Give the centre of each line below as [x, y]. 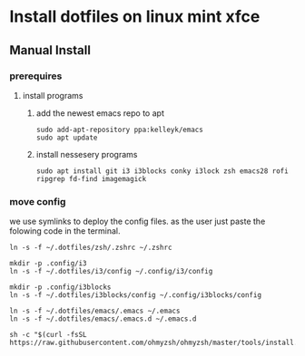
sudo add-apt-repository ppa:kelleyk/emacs [120, 130]
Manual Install [50, 50]
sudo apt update [67, 138]
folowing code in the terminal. [65, 231]
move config [38, 201]
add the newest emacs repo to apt [100, 113]
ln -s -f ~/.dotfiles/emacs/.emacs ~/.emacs [95, 311]
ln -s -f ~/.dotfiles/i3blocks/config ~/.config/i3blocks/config [135, 295]
